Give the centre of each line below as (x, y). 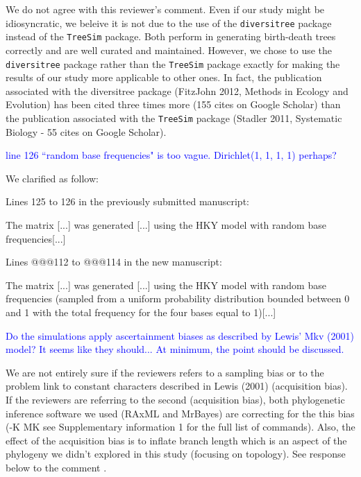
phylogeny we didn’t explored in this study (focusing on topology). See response (176, 454)
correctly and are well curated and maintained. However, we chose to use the (169, 50)
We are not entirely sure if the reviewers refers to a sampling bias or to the (165, 372)
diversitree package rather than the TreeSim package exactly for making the (173, 63)
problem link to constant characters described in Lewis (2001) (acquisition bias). (177, 386)
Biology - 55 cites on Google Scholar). (86, 131)
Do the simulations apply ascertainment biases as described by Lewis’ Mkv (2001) (180, 335)
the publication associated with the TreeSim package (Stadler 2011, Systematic (174, 118)
